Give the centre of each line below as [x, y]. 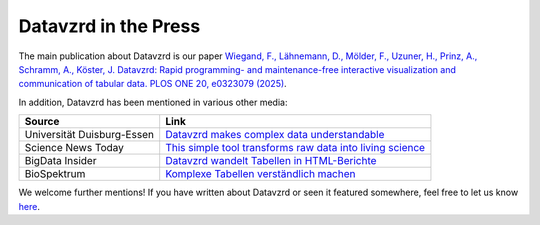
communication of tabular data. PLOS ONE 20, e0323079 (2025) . [152, 84]
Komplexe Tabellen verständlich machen [260, 174]
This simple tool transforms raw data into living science [295, 148]
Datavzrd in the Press [109, 26]
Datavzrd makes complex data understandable [275, 135]
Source [42, 122]
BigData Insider [60, 161]
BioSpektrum [55, 174]
